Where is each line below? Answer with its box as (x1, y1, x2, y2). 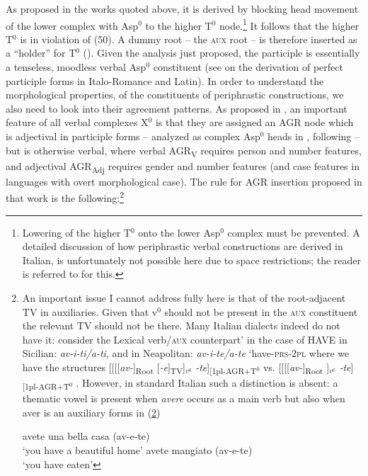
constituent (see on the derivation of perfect (153, 59, 343, 74)
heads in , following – (268, 129, 360, 143)
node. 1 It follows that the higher (219, 16, 360, 33)
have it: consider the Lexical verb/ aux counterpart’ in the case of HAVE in (22, 331, 347, 346)
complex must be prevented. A (227, 225, 360, 239)
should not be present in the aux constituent (164, 304, 358, 319)
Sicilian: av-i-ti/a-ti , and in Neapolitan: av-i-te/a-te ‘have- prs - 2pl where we (22, 346, 350, 361)
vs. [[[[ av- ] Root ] (263, 360, 330, 376)
